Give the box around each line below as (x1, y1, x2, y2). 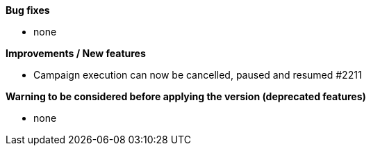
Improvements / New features (6, 47, 146, 59)
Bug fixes (6, 4, 50, 16)
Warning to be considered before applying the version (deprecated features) (6, 90, 366, 102)
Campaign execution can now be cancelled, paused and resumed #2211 (33, 69, 362, 81)
